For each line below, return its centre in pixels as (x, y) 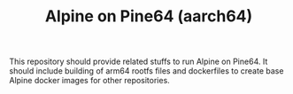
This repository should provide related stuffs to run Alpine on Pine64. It (139, 62)
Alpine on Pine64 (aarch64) (149, 16)
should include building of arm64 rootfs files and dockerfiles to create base (146, 71)
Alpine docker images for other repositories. (89, 81)
